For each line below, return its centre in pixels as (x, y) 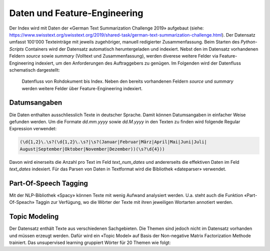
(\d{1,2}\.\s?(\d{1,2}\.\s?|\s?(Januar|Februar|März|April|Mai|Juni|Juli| (113, 142)
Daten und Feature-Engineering (76, 13)
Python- (249, 42)
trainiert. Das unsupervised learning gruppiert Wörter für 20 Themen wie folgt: (90, 242)
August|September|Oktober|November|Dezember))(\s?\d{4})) (92, 149)
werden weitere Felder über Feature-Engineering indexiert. (82, 88)
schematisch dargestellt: (34, 70)
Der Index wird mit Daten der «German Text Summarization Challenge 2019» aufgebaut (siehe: (106, 28)
